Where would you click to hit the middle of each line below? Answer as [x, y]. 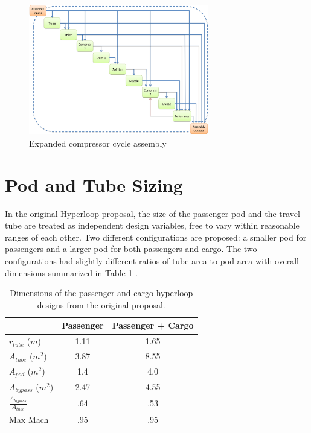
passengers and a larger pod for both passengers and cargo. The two [131, 249]
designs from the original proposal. [101, 304]
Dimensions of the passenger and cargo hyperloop [101, 293]
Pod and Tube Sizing [94, 184]
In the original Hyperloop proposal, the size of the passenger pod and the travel [152, 213]
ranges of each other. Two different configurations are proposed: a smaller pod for [156, 237]
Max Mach [29, 419]
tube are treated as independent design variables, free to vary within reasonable [152, 225]
